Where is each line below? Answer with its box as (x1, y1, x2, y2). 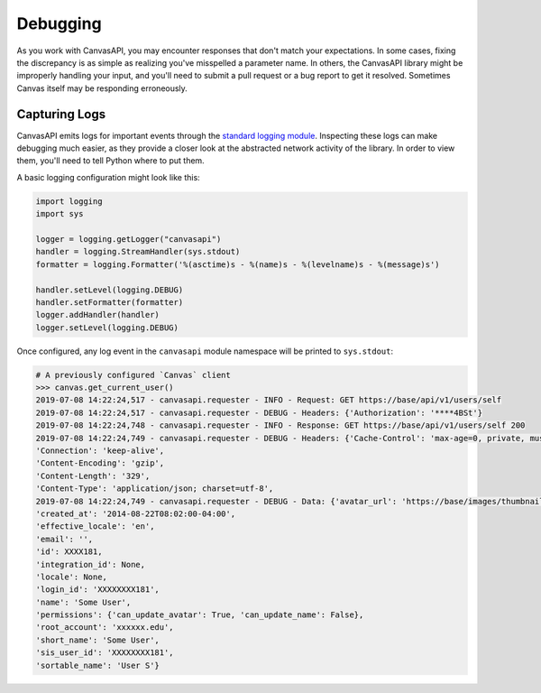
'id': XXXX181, (35, 547, 103, 557)
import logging (35, 196, 103, 207)
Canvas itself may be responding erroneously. (16, 82, 188, 94)
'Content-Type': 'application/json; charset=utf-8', (35, 484, 274, 494)
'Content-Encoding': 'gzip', (35, 458, 165, 468)
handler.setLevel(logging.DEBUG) (35, 284, 184, 295)
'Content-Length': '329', (35, 470, 151, 481)
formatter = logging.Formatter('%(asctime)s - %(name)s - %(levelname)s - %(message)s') (35, 259, 441, 270)
